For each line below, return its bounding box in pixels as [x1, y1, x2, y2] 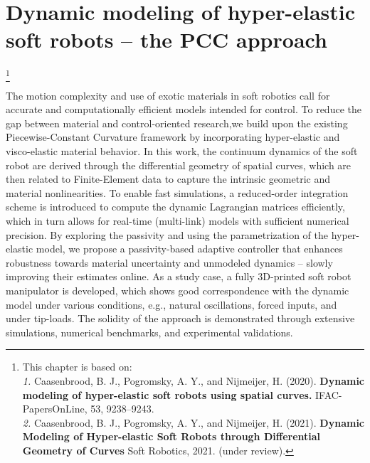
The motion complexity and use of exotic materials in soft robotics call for [6, 87, 330, 102]
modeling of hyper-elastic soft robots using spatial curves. [22, 387, 312, 402]
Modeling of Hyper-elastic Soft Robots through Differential [22, 429, 321, 444]
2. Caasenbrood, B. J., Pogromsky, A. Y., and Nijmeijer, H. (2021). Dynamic [22, 415, 365, 430]
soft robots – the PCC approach [6, 25, 327, 54]
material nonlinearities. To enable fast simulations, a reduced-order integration [6, 185, 349, 200]
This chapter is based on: [22, 359, 132, 374]
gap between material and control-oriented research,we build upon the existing [6, 115, 348, 130]
